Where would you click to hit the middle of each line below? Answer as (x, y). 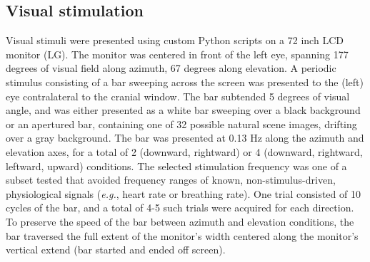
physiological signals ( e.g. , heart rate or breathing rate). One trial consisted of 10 (183, 193)
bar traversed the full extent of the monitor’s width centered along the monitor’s (182, 235)
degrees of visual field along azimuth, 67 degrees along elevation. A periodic (171, 68)
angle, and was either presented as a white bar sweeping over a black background (183, 110)
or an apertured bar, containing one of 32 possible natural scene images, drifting (181, 124)
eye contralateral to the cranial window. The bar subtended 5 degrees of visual (178, 96)
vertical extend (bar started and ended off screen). (116, 250)
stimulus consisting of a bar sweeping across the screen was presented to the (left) (185, 82)
